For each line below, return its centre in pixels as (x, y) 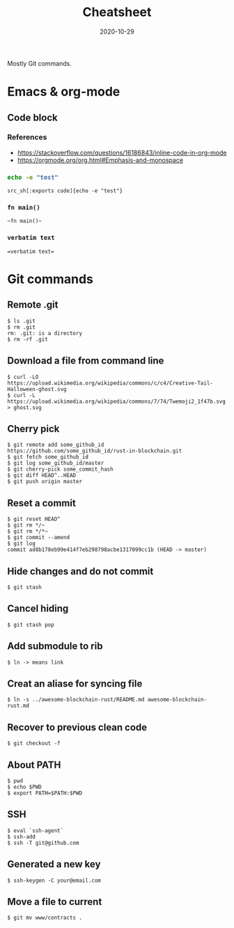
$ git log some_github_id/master (56, 463)
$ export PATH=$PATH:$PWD (45, 793)
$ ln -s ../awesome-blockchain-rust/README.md (76, 700)
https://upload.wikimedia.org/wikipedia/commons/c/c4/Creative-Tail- (110, 383)
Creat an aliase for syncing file (75, 684)
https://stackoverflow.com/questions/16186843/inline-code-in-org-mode (122, 152)
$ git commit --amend (39, 538)
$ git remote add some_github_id (56, 445)
